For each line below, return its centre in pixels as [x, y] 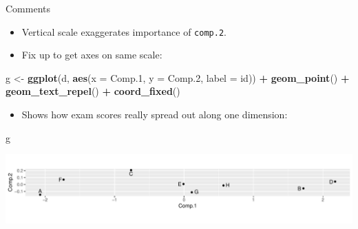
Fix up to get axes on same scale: [92, 55]
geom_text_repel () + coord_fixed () [93, 91]
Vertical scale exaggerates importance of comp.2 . [124, 31]
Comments [28, 8]
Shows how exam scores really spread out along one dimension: [155, 115]
